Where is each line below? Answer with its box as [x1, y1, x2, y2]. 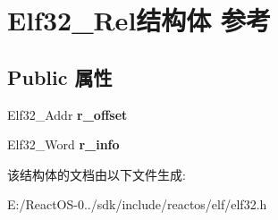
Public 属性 [7, 63, 113, 90]
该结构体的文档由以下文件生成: [7, 165, 186, 183]
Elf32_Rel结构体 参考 [7, 2, 272, 38]
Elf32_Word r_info [7, 135, 120, 154]
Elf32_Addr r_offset [7, 105, 128, 123]
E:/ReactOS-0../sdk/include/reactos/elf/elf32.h [7, 195, 267, 214]
